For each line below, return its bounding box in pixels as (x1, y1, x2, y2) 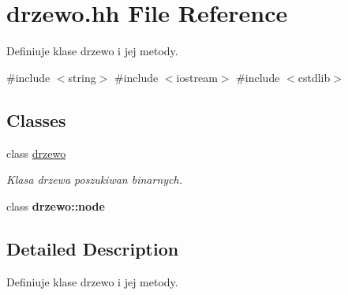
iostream (176, 69, 218, 85)
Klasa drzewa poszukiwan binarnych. (6, 171, 182, 188)
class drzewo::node (6, 197, 105, 214)
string (68, 69, 96, 85)
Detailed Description (6, 236, 179, 260)
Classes (6, 107, 66, 132)
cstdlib (297, 69, 331, 85)
